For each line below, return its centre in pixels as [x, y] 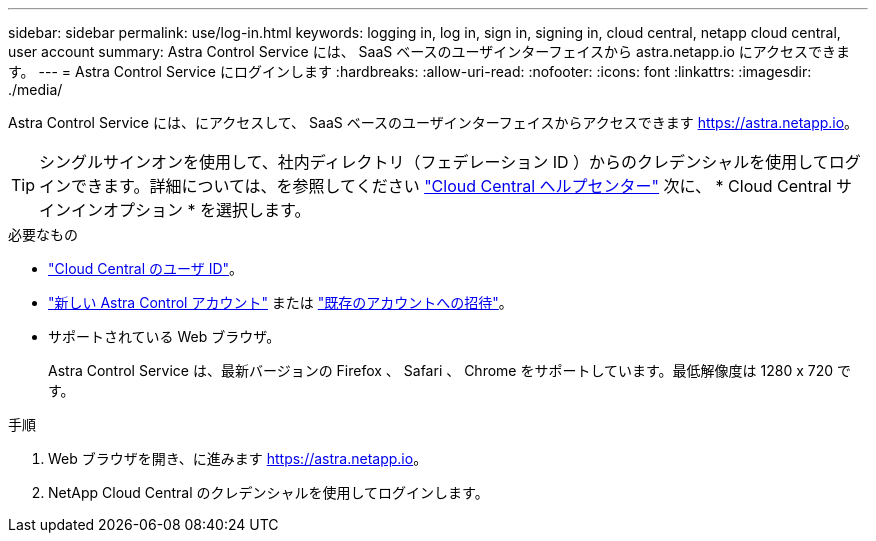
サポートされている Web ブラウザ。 [164, 336]
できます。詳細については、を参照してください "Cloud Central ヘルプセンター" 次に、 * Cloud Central [451, 186]
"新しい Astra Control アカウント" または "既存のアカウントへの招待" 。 [280, 302]
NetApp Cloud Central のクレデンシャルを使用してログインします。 [268, 492]
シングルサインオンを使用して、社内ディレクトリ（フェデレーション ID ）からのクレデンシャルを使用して [434, 162]
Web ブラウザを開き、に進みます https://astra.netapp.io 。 [238, 458]
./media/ [35, 89]
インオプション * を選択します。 [191, 210]
